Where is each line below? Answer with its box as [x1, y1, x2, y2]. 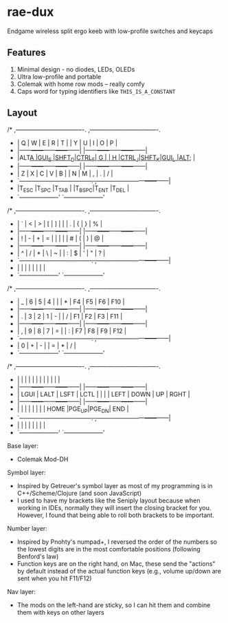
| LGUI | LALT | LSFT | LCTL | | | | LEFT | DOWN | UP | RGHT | [16, 390, 190, 399]
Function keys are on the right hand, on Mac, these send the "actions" [16, 559, 216, 568]
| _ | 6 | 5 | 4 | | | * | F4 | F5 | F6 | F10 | [16, 297, 125, 306]
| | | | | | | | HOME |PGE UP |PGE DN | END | [16, 405, 129, 414]
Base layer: [7, 441, 39, 450]
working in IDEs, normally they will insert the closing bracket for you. [16, 503, 212, 511]
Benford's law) [16, 552, 59, 560]
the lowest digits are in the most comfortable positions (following [16, 545, 201, 553]
